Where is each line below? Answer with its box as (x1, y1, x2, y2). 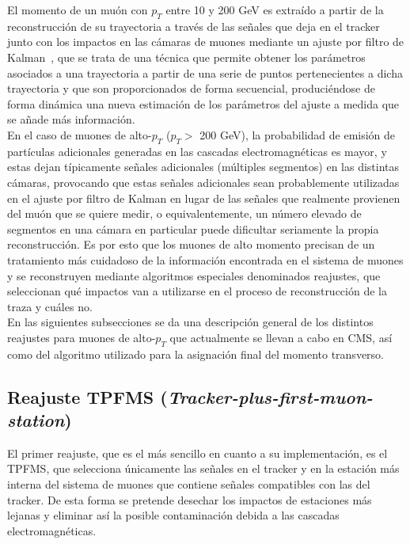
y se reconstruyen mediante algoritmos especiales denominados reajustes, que (7, 267, 381, 283)
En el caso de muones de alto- (7, 126, 152, 143)
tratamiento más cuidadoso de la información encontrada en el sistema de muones (7, 251, 404, 268)
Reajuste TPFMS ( (7, 384, 168, 409)
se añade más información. (7, 111, 135, 127)
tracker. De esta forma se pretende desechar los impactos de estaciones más (7, 491, 372, 508)
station (7, 408, 65, 432)
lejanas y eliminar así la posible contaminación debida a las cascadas (7, 507, 340, 523)
